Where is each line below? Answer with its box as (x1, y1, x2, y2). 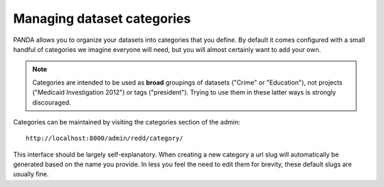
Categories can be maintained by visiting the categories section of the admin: (13, 117, 241, 126)
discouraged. (32, 98, 71, 107)
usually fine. (13, 170, 49, 178)
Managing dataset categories (13, 11, 191, 26)
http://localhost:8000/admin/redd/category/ (26, 134, 184, 142)
